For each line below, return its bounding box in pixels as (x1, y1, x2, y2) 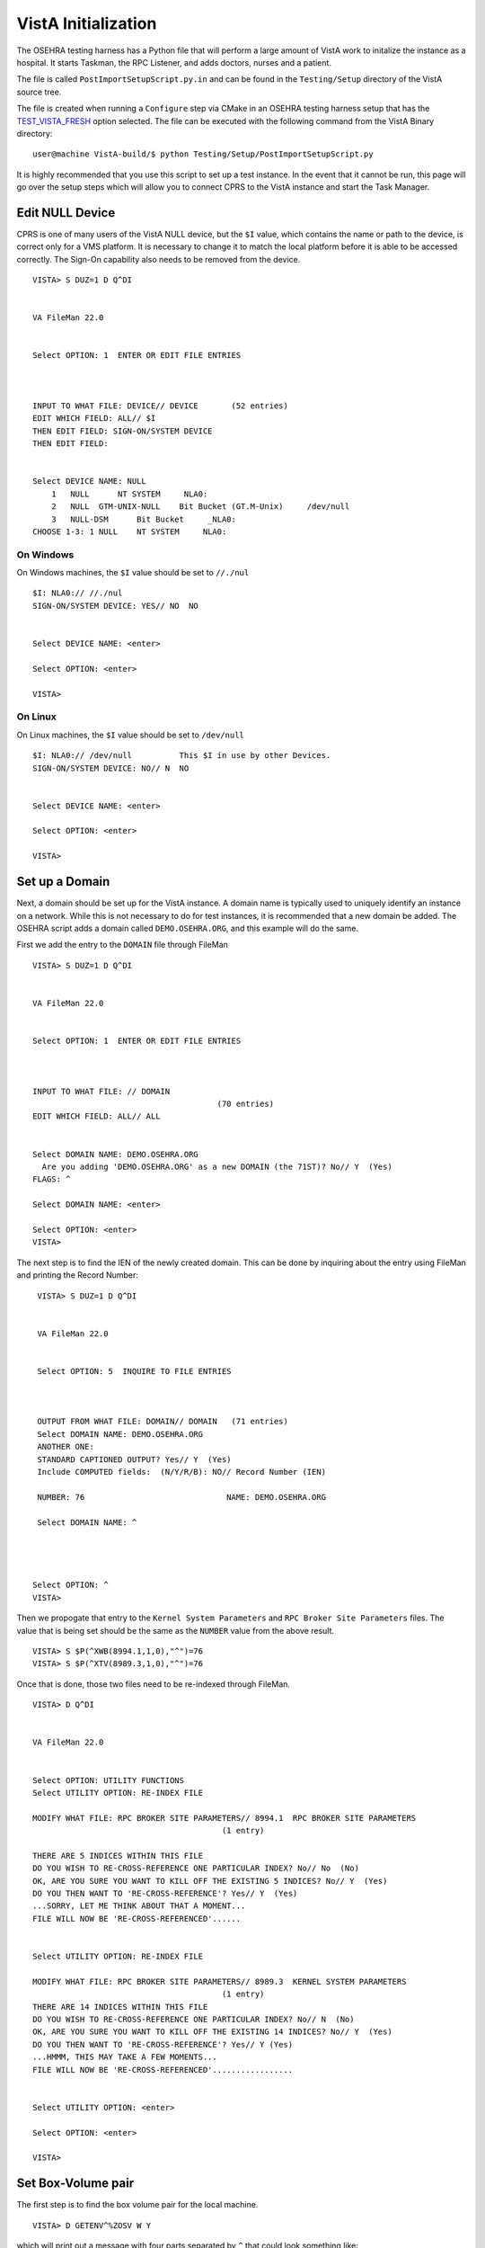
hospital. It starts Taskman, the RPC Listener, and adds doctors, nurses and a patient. (16, 57, 332, 67)
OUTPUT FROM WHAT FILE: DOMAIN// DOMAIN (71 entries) (37, 1416, 289, 1427)
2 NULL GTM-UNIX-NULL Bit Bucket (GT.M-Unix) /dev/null (50, 502, 350, 512)
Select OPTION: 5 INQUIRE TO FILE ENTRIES (37, 1366, 233, 1376)
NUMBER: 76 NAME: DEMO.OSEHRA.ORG (37, 1492, 327, 1502)
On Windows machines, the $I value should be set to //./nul (16, 567, 250, 578)
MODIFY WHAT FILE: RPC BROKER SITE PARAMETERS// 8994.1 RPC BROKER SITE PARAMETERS (32, 1813, 417, 1823)
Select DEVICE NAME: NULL (32, 477, 147, 486)
